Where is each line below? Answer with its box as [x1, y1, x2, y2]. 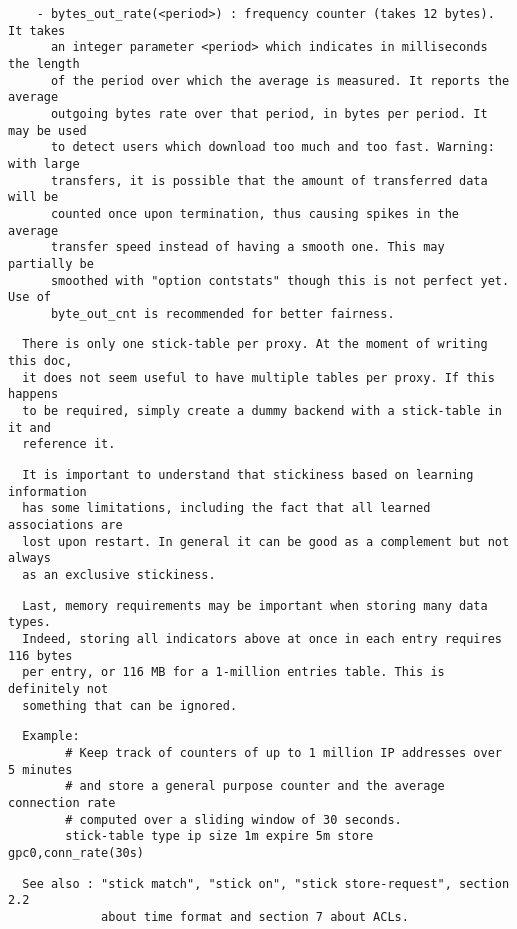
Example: [22, 729, 80, 744]
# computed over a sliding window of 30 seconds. [65, 812, 402, 827]
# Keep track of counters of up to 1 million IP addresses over [65, 745, 502, 760]
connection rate [8, 795, 116, 810]
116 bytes [8, 648, 73, 663]
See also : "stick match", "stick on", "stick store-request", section [22, 876, 510, 891]
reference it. [22, 437, 116, 452]
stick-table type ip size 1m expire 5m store [65, 829, 374, 844]
